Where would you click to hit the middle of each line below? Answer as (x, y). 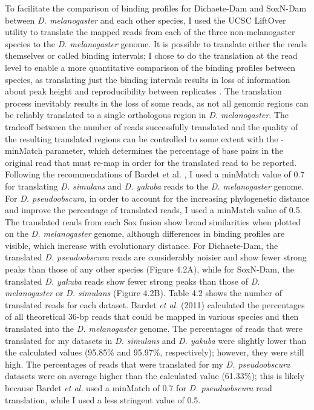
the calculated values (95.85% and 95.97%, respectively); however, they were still (155, 352)
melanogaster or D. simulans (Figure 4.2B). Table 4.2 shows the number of (144, 293)
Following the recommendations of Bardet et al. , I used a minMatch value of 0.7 (155, 174)
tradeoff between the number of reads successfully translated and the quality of (152, 126)
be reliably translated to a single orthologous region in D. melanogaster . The (147, 115)
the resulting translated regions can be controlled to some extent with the (142, 138)
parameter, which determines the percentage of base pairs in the (164, 150)
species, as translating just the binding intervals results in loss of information (148, 79)
